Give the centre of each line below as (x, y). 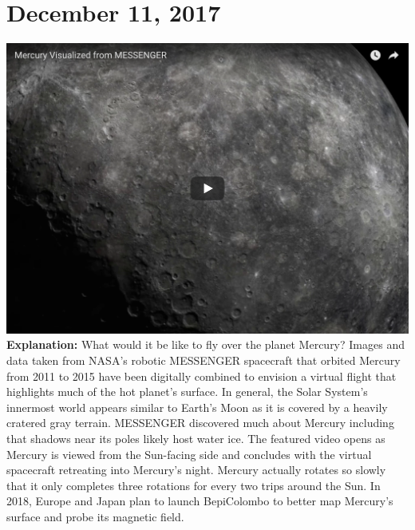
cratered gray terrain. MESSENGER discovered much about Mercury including (200, 423)
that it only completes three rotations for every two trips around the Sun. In (194, 485)
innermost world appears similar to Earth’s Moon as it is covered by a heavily (197, 407)
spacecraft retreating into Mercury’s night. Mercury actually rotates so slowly (196, 470)
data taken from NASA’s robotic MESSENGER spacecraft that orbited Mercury (204, 360)
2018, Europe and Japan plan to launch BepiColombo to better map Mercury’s (200, 501)
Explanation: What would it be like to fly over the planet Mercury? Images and (206, 344)
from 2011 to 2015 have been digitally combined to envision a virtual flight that (202, 376)
